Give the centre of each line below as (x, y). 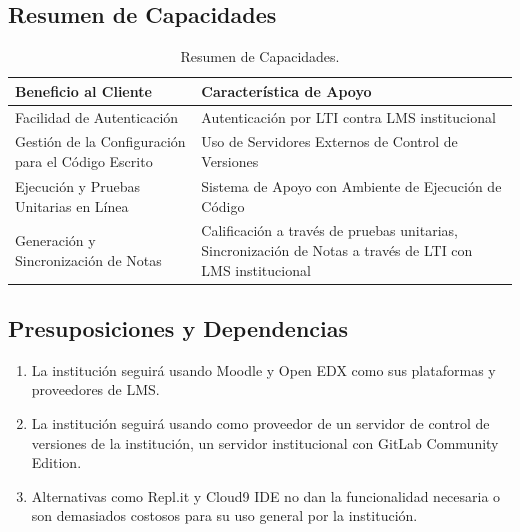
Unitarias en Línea (72, 205)
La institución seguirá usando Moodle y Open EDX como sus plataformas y (263, 369)
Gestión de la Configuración (100, 141)
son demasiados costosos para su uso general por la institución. (224, 515)
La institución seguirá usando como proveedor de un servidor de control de (260, 423)
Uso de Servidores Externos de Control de (329, 141)
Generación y (55, 240)
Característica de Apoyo (286, 90)
